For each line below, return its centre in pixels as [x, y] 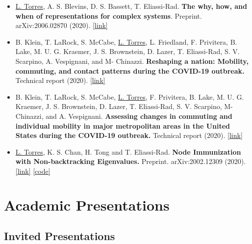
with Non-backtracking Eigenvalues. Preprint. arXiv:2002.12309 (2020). [131, 161]
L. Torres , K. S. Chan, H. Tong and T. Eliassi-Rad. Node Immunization [128, 151]
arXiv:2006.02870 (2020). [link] [62, 25]
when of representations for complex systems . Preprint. [109, 15]
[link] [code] [33, 171]
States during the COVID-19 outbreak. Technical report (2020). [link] [129, 135]
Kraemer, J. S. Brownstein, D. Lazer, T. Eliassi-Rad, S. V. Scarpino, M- [124, 106]
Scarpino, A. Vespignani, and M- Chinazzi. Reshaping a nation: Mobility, [132, 61]
